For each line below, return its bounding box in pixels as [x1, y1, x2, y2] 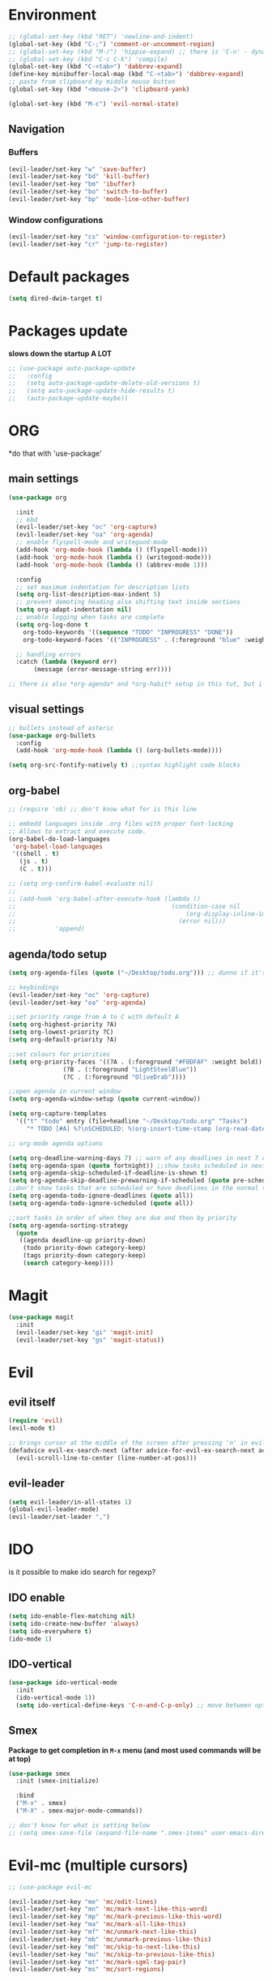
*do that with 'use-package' [8, 448, 103, 458]
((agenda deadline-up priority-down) [19, 1236, 147, 1245]
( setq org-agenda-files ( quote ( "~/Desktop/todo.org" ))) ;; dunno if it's [8, 969, 266, 977]
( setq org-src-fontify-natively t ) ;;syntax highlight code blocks [8, 761, 241, 769]
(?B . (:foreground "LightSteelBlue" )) [62, 1065, 198, 1073]
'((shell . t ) [11, 849, 60, 858]
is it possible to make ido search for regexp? [8, 1567, 156, 1577]
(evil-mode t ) [8, 1424, 57, 1432]
